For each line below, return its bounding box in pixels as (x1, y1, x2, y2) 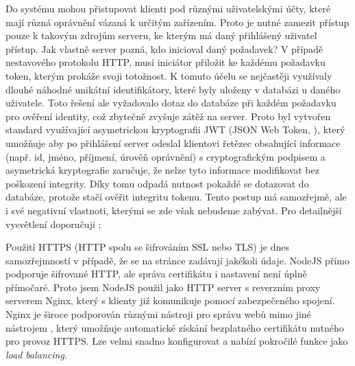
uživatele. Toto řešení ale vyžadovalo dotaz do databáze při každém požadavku (5, 95, 336, 110)
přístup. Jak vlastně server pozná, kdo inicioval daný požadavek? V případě (5, 41, 323, 56)
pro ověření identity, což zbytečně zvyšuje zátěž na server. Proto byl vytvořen (5, 108, 331, 123)
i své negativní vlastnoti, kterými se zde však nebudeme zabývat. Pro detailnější (5, 203, 342, 217)
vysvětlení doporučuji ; (5, 216, 101, 231)
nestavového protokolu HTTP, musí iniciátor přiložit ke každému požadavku (5, 55, 326, 69)
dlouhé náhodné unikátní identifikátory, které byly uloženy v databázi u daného (5, 82, 341, 96)
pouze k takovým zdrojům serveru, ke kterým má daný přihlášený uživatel (5, 28, 317, 43)
